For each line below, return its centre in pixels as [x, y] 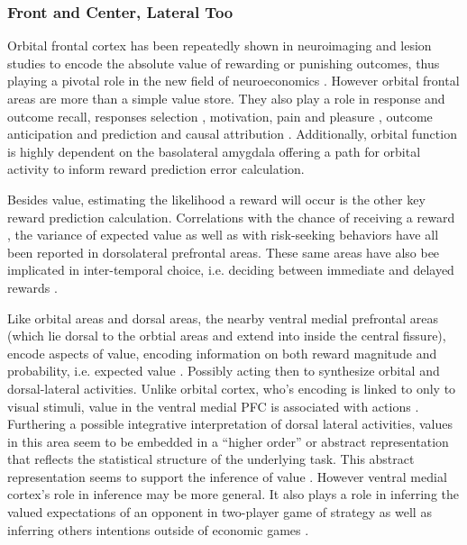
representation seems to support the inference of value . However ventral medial [227, 476]
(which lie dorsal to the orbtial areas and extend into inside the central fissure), [227, 336]
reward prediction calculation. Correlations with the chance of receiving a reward [231, 217]
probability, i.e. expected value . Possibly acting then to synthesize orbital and [224, 371]
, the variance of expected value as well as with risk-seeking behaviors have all [223, 235]
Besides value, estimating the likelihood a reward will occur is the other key [216, 199]
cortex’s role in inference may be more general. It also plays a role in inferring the [233, 494]
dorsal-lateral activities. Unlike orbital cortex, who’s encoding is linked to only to [232, 388]
